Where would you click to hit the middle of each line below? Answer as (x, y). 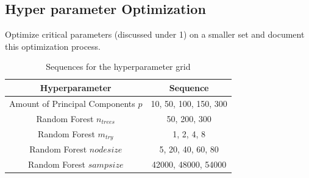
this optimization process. (53, 46)
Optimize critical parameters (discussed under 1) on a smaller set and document (155, 34)
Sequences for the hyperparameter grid (118, 67)
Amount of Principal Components (72, 103)
